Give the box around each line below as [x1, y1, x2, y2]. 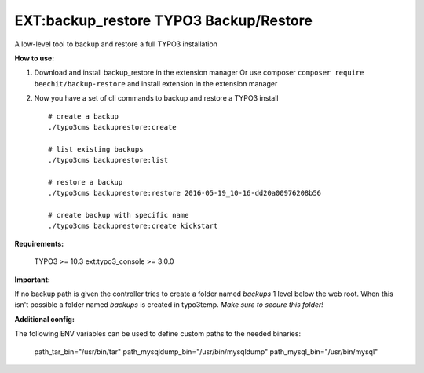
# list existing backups [48, 144, 144, 153]
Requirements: [14, 239, 64, 248]
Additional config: [14, 314, 75, 324]
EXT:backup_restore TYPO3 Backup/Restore [14, 12, 313, 29]
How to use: [14, 53, 55, 63]
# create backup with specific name [48, 210, 189, 220]
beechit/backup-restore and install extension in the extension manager [34, 79, 278, 88]
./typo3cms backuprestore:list [48, 155, 169, 165]
